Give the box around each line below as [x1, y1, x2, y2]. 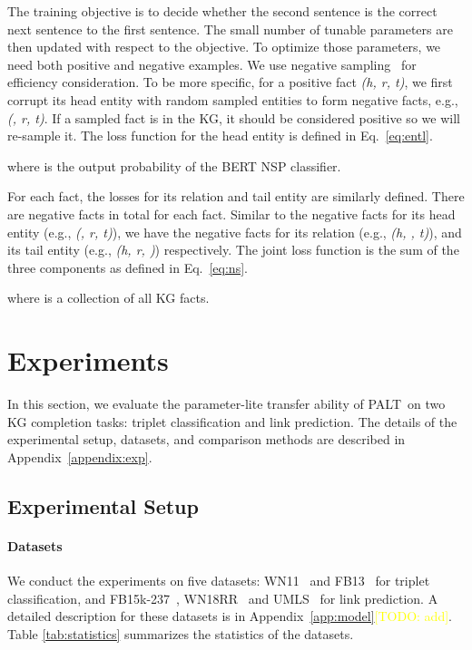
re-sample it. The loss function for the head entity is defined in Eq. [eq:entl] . [7, 126, 433, 145]
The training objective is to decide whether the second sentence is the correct [7, 2, 438, 20]
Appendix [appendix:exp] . [7, 447, 152, 466]
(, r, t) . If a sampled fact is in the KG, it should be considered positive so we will [7, 108, 460, 127]
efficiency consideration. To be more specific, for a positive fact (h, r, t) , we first [7, 73, 453, 92]
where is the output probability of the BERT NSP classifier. [7, 156, 341, 175]
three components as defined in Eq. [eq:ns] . [7, 257, 248, 276]
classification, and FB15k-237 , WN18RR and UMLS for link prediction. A [7, 588, 438, 607]
